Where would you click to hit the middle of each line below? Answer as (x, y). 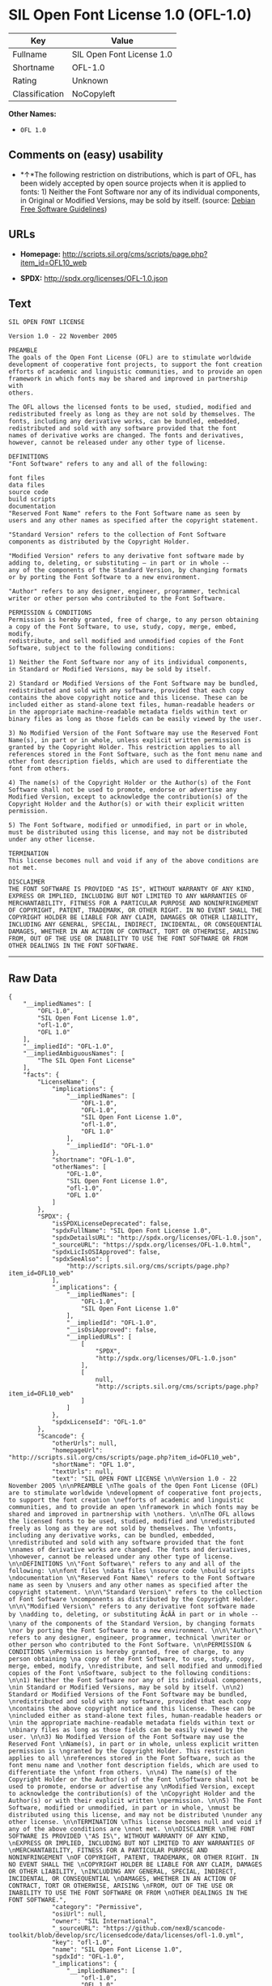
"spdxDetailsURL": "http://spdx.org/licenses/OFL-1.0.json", (157, 1238)
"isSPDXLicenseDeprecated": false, (112, 1224)
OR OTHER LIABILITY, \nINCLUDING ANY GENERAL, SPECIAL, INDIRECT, (123, 1872)
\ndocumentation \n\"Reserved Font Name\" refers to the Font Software (132, 1578)
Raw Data (33, 978)
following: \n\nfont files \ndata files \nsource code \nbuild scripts (132, 1571)
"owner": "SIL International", (104, 1921)
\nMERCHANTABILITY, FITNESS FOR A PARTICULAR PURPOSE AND (108, 1851)
